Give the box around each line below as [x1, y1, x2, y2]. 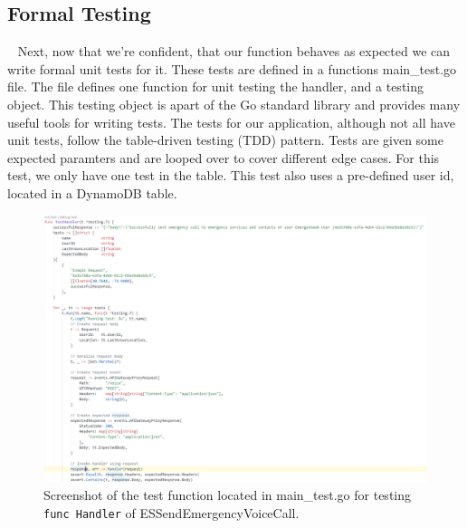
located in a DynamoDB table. [7, 183, 177, 202]
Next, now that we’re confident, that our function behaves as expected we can [17, 42, 451, 61]
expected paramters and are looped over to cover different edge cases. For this [7, 148, 440, 167]
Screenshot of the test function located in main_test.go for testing [43, 485, 411, 504]
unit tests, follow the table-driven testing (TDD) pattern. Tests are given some [7, 130, 443, 149]
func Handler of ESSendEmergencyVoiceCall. [43, 503, 300, 522]
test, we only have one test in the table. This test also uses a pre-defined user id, [7, 166, 454, 185]
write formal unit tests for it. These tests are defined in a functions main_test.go [7, 59, 457, 78]
